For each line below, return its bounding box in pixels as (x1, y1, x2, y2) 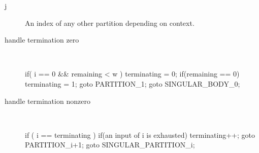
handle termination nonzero (5, 95, 90, 106)
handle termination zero (5, 34, 79, 45)
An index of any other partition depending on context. (25, 17, 195, 28)
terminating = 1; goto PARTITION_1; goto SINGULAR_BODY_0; (25, 78, 240, 89)
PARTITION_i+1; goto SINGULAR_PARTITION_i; (25, 139, 195, 150)
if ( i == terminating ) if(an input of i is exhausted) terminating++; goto (25, 129, 255, 140)
